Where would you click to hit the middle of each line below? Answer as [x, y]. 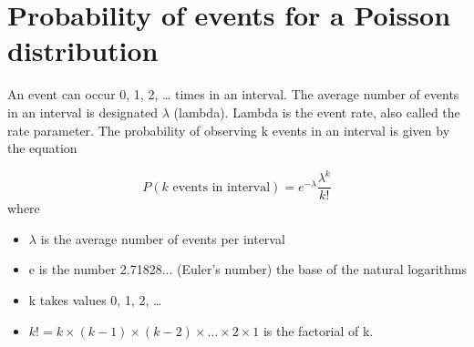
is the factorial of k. [318, 330]
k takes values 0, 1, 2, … [95, 300]
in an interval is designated [83, 112]
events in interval [222, 187]
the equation [42, 148]
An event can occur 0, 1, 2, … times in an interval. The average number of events [233, 94]
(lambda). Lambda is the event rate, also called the [317, 112]
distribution [83, 51]
